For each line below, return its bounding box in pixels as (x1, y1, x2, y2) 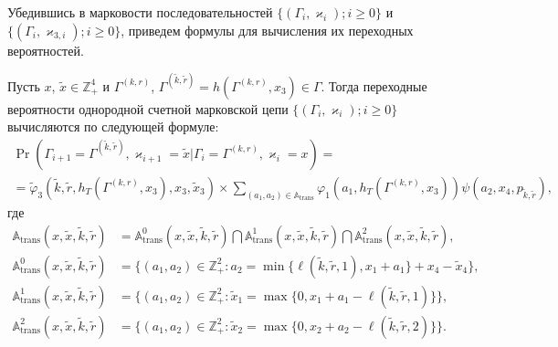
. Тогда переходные (321, 76, 427, 95)
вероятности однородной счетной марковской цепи (7, 99, 289, 118)
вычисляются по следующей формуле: (7, 117, 219, 136)
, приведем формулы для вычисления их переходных (121, 20, 414, 39)
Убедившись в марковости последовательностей (7, 3, 273, 21)
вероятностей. (7, 40, 84, 59)
